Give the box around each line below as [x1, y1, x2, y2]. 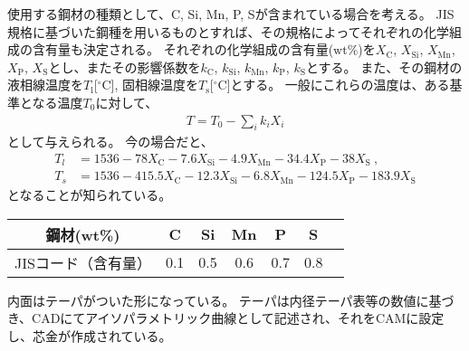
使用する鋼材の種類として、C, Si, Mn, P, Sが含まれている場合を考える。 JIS [7, 5, 455, 23]
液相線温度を [7, 75, 83, 94]
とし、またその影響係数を [48, 57, 201, 76]
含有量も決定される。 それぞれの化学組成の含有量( [32, 40, 334, 59]
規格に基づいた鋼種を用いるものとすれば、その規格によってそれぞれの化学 [7, 22, 450, 41]
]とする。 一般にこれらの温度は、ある [226, 75, 450, 94]
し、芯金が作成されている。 [7, 326, 172, 345]
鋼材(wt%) [45, 223, 120, 245]
